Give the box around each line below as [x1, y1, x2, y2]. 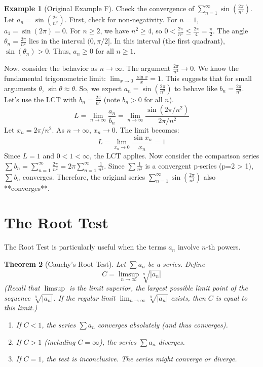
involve [177, 241, 200, 252]
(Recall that [4, 282, 40, 293]
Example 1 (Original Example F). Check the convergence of [4, 3, 195, 13]
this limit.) [4, 302, 37, 313]
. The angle [213, 25, 248, 35]
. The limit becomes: [115, 125, 179, 135]
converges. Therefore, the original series [22, 171, 145, 182]
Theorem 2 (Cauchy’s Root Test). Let [4, 258, 126, 269]
